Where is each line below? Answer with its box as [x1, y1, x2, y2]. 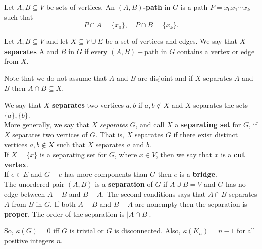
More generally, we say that [4, 119, 89, 130]
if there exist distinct [173, 129, 238, 139]
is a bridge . [179, 169, 217, 179]
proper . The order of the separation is [4, 208, 125, 219]
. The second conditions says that [102, 188, 206, 199]
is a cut [221, 149, 245, 160]
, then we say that [156, 149, 212, 160]
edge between [4, 188, 45, 199]
